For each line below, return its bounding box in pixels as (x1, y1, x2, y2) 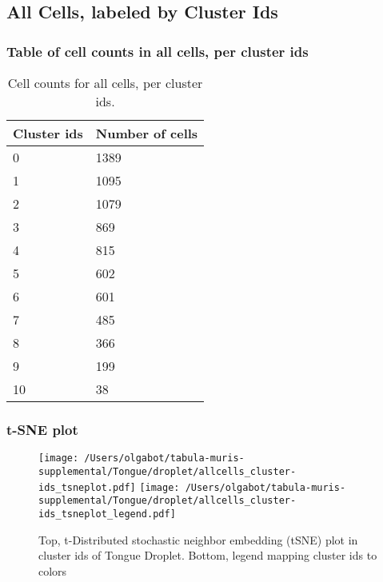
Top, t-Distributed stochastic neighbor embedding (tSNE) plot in (38, 531, 358, 548)
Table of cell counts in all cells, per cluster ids (6, 41, 309, 61)
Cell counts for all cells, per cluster (7, 74, 203, 92)
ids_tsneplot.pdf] (38, 481, 136, 493)
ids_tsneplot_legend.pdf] (38, 508, 176, 520)
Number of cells (95, 124, 198, 142)
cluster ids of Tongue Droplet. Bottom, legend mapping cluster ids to (38, 547, 377, 564)
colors (38, 562, 67, 579)
